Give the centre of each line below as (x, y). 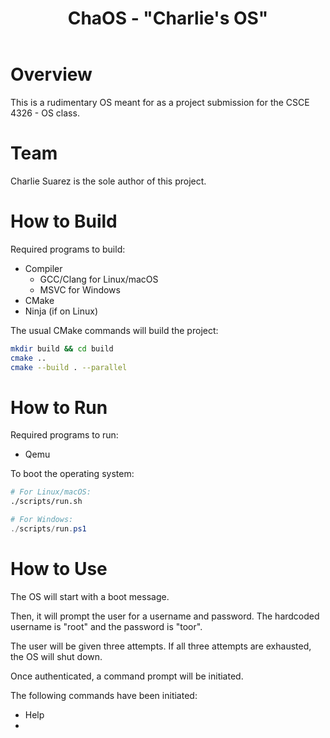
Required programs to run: (64, 435)
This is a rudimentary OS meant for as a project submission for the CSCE (160, 102)
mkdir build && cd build (62, 348)
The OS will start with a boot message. (90, 596)
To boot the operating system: (72, 474)
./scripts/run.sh (46, 502)
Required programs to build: (68, 249)
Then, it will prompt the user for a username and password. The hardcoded (165, 616)
